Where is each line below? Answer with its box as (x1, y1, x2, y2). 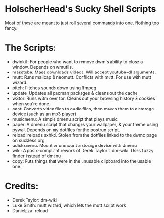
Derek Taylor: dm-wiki (12, 197, 57, 203)
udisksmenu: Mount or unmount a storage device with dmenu (12, 142, 137, 148)
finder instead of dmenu (12, 153, 61, 159)
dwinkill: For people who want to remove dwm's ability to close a (12, 58, 143, 65)
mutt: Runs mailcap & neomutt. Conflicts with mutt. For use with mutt (12, 74, 151, 80)
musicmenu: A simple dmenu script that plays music (12, 116, 118, 122)
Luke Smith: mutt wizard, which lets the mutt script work (12, 202, 126, 208)
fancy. (5, 25, 18, 31)
